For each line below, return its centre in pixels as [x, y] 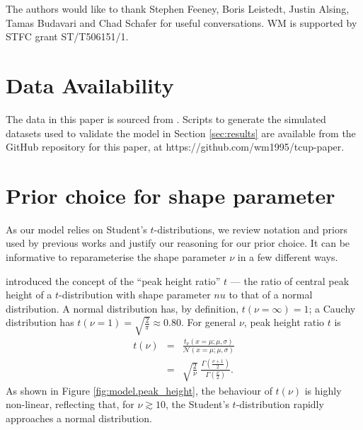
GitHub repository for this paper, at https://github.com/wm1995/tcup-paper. [175, 147]
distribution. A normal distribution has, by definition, [122, 308]
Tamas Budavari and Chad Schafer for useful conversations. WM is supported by [181, 22]
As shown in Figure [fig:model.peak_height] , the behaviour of [139, 390]
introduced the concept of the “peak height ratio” [113, 280]
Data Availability [90, 85]
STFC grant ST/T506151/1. [67, 36]
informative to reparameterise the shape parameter [116, 257]
